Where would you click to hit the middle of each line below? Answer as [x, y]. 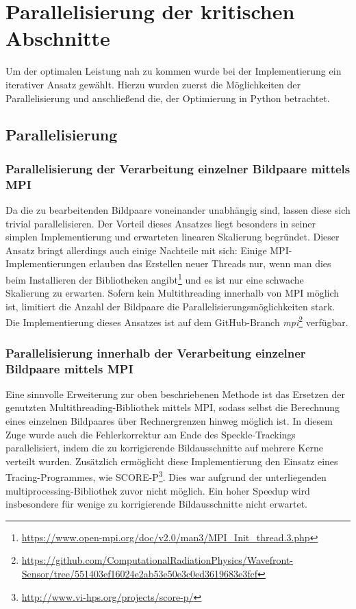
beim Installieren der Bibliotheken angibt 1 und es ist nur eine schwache [155, 278]
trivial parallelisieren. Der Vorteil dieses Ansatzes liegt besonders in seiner [161, 223]
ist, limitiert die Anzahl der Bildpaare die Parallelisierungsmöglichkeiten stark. [170, 306]
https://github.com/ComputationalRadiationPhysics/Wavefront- [157, 560]
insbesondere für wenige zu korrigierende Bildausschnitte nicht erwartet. [156, 504]
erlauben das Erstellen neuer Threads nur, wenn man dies [210, 263]
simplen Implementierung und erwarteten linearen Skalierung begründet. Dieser [173, 237]
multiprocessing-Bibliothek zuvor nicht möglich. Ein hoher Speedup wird [158, 490]
